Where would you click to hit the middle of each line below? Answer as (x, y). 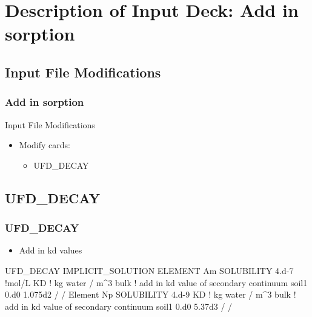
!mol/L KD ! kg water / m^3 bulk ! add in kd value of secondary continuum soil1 (156, 282)
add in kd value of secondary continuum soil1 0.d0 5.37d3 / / (119, 306)
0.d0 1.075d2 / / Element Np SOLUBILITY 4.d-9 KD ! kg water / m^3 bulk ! (151, 294)
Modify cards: (45, 145)
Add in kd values (51, 250)
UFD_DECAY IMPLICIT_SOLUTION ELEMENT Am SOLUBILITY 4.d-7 (149, 270)
